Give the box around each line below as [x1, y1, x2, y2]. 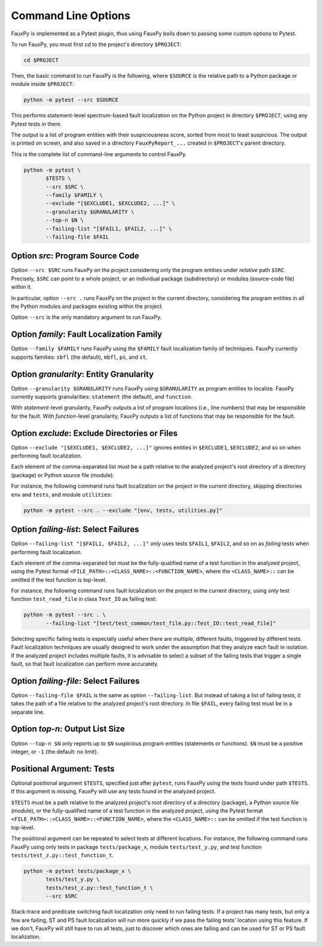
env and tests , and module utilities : [11, 491, 112, 498]
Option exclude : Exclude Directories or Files [11, 428, 178, 438]
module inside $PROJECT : [11, 81, 74, 88]
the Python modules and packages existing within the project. [11, 303, 164, 310]
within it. [11, 283, 32, 291]
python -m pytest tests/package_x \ [23, 867, 132, 874]
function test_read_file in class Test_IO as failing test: [11, 595, 157, 603]
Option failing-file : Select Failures [11, 676, 140, 686]
